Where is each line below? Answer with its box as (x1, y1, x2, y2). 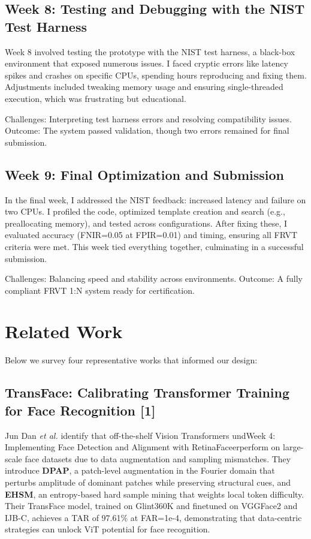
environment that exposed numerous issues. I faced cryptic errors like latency (5, 57, 288, 70)
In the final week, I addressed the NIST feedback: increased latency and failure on (5, 193, 306, 206)
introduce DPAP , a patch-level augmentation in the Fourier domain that (5, 464, 275, 477)
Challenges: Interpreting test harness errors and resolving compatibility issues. (5, 112, 292, 125)
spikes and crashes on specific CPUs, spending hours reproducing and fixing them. (5, 68, 307, 81)
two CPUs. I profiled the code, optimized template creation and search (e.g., (5, 205, 285, 218)
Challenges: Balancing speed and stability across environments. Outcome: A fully (5, 272, 303, 285)
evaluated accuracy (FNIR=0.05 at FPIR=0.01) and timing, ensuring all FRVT (5, 228, 298, 241)
